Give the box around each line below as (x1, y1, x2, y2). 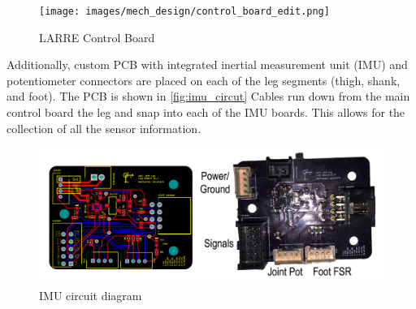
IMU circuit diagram (39, 287, 142, 304)
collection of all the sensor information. (6, 119, 201, 136)
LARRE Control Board (39, 28, 155, 45)
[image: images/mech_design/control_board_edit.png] (39, 6, 330, 17)
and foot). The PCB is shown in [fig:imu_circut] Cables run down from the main (6, 88, 410, 105)
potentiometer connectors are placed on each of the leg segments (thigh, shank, (6, 71, 401, 88)
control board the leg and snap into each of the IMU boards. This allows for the (6, 104, 405, 121)
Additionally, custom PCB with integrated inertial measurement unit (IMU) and (6, 56, 408, 73)
